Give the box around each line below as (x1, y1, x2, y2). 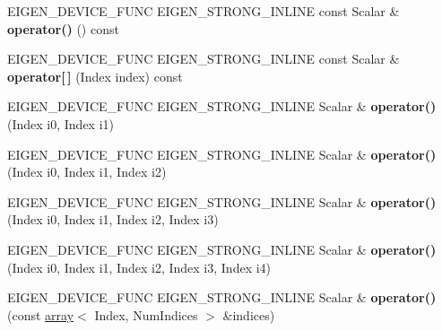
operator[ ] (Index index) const (7, 66, 183, 85)
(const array (7, 305, 74, 324)
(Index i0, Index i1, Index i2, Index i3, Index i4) (7, 257, 272, 276)
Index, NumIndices (94, 305, 198, 324)
